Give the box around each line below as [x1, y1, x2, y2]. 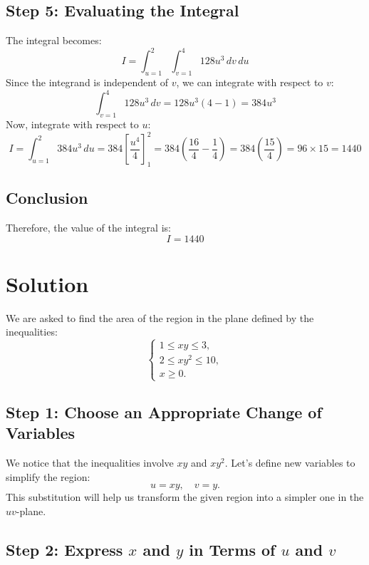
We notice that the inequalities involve [6, 455, 174, 470]
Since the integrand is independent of [6, 75, 169, 90]
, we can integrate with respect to [176, 75, 323, 90]
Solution [6, 269, 89, 298]
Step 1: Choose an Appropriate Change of [6, 401, 322, 423]
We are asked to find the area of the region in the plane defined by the [6, 310, 314, 325]
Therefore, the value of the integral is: [6, 220, 171, 235]
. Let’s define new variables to [224, 455, 355, 470]
